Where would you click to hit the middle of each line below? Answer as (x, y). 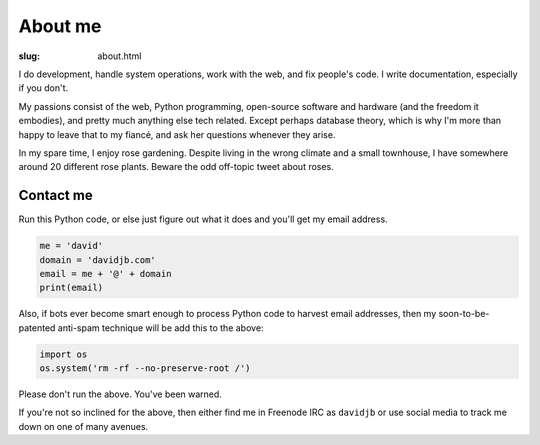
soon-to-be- (464, 314)
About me (60, 26)
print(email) (71, 288)
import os (63, 354)
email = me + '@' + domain (105, 273)
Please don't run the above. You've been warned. (120, 394)
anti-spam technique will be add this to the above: (160, 327)
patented (37, 327)
